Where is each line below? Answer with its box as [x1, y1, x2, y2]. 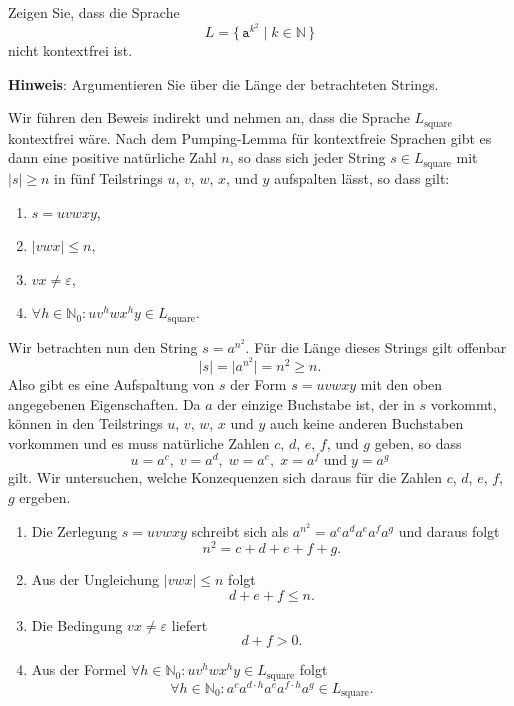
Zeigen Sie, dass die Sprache [8, 2, 180, 22]
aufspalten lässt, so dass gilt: [274, 167, 450, 188]
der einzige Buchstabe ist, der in [217, 393, 415, 414]
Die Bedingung [31, 614, 123, 635]
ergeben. [19, 487, 71, 508]
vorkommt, [430, 393, 497, 414]
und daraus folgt [398, 520, 500, 541]
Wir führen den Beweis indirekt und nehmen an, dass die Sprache [8, 107, 410, 128]
